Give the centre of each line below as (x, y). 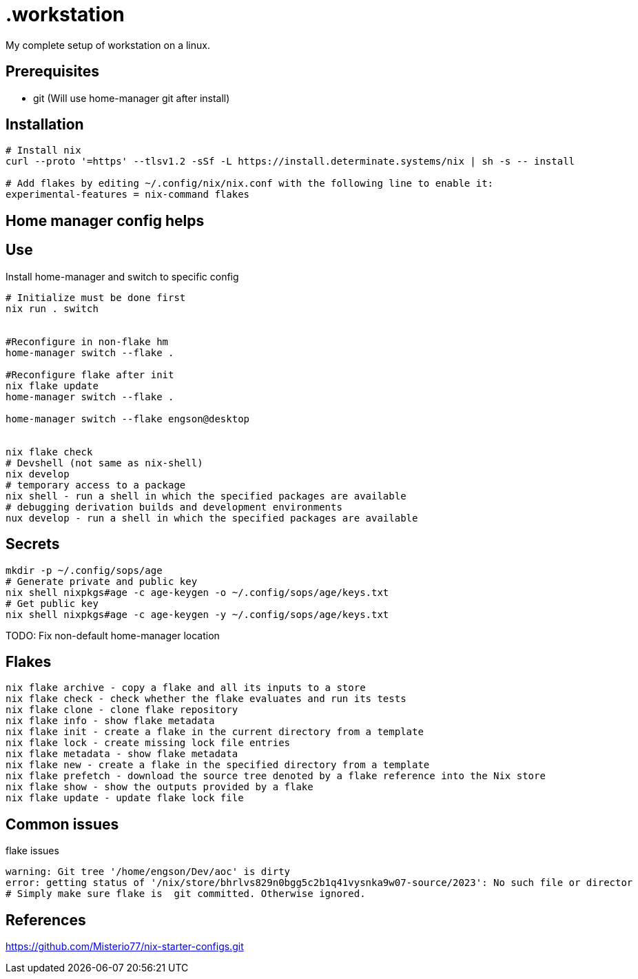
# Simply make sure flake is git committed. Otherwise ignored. (186, 894)
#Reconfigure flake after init (90, 374)
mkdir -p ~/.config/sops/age (84, 570)
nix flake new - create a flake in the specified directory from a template (218, 765)
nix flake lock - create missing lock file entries (148, 743)
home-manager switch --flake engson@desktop (128, 419)
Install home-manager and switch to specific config (122, 276)
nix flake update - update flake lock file (125, 798)
